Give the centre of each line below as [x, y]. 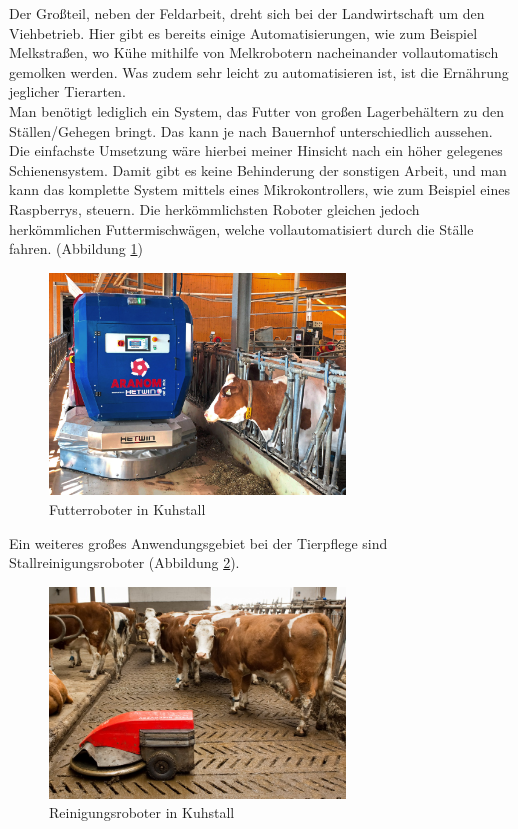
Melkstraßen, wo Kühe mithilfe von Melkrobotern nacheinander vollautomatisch [254, 52]
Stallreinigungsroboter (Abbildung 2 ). [124, 562]
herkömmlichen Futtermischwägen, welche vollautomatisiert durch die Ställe [241, 228]
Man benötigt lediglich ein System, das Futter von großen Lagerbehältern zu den [257, 110]
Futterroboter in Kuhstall [127, 508]
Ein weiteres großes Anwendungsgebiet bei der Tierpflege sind [198, 542]
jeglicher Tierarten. [67, 91]
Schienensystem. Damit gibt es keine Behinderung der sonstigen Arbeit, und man [258, 169]
